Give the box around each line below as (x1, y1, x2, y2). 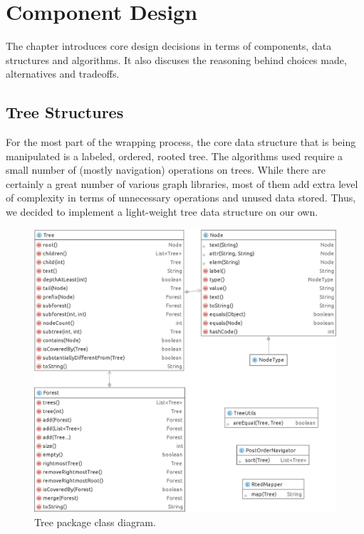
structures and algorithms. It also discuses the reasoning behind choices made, (6, 52, 347, 67)
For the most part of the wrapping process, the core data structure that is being (6, 135, 356, 150)
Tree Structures (6, 101, 124, 123)
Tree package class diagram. (34, 514, 156, 529)
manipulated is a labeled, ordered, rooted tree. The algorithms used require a (6, 148, 343, 163)
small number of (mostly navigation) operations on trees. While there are (6, 162, 326, 177)
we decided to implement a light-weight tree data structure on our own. (6, 204, 318, 219)
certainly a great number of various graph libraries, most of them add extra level (6, 176, 358, 191)
